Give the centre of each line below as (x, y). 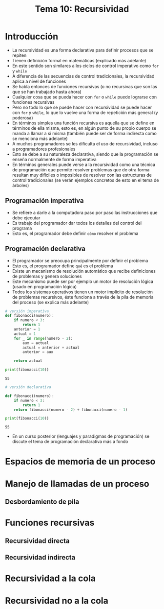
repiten (19, 55)
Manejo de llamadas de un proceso (77, 484)
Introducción (32, 36)
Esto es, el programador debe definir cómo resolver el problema (75, 233)
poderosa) (22, 117)
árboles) (20, 185)
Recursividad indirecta (40, 557)
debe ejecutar (26, 218)
